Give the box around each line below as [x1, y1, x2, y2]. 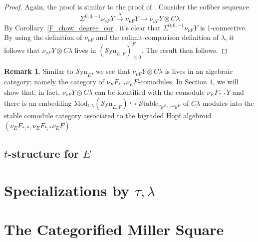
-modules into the [200, 98, 254, 108]
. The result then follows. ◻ [141, 44, 228, 55]
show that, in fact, [4, 86, 60, 97]
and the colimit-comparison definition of [96, 32, 219, 42]
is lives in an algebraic [165, 66, 233, 76]
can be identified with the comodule [95, 86, 205, 97]
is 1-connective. [200, 22, 247, 32]
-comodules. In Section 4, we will [138, 76, 239, 87]
